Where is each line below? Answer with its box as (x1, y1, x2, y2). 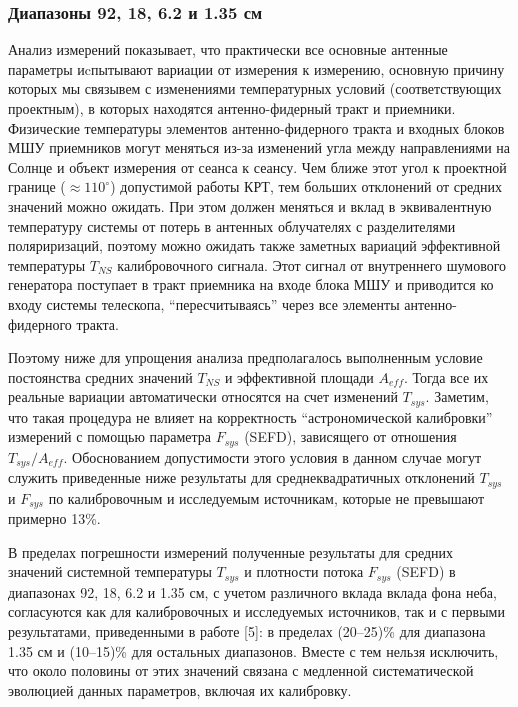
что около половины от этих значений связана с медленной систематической (8, 660, 474, 681)
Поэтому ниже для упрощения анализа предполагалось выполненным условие (8, 347, 483, 368)
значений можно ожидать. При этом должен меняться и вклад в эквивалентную (8, 195, 492, 216)
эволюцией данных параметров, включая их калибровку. (8, 679, 352, 700)
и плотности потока (244, 561, 364, 582)
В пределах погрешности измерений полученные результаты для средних (8, 541, 454, 562)
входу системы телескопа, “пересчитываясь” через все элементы (8, 293, 400, 314)
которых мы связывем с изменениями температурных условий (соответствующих (8, 78, 502, 99)
